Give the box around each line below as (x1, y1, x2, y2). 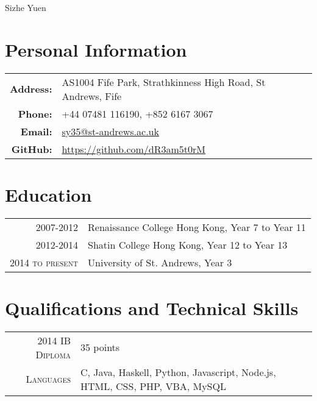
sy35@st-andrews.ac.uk (62, 124, 159, 138)
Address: (10, 82, 52, 96)
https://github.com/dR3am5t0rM (62, 141, 206, 156)
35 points (80, 340, 120, 355)
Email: (20, 124, 52, 138)
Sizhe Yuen (5, 1, 46, 13)
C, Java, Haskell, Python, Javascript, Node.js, (80, 364, 276, 379)
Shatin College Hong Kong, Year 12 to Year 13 (88, 237, 288, 252)
